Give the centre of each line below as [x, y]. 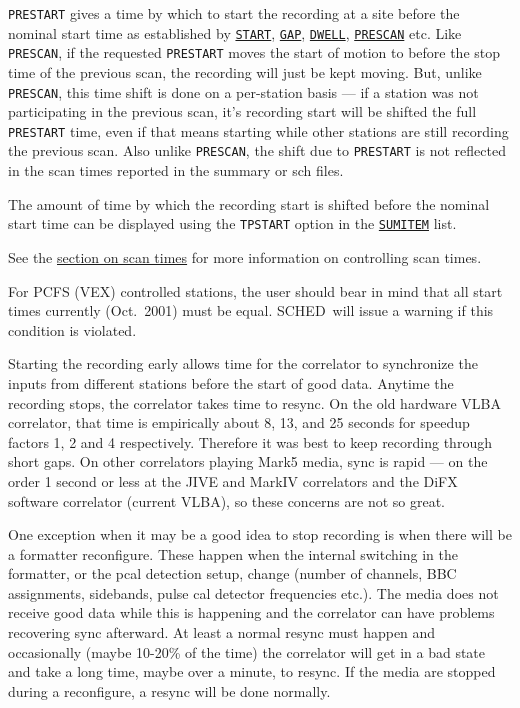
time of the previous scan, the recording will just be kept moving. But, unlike [245, 71]
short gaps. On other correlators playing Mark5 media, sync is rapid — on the [248, 461]
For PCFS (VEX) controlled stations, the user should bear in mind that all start [255, 290]
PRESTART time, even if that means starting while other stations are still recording [258, 130]
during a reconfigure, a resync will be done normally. [169, 690]
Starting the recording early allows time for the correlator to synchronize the [243, 363]
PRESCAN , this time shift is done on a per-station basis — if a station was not [243, 91]
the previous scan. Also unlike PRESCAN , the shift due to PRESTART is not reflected [257, 150]
